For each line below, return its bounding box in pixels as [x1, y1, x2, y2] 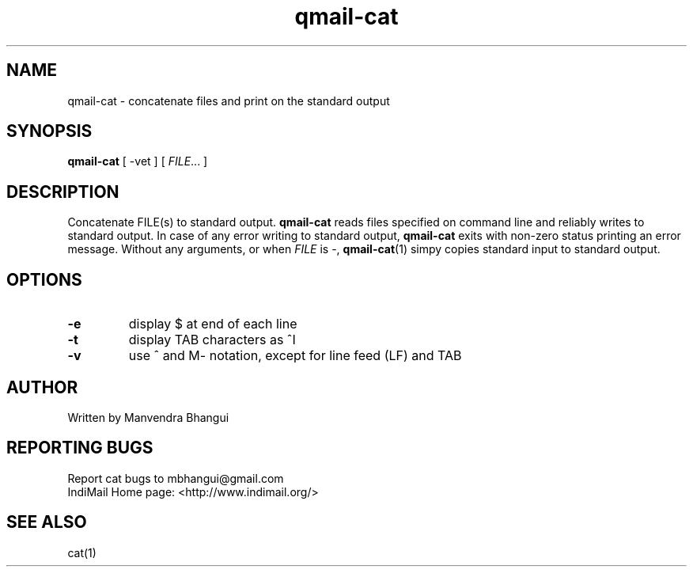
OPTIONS [6, 269, 82, 290]
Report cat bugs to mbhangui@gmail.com [67, 471, 284, 485]
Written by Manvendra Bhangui [67, 410, 229, 424]
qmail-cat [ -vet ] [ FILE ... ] [67, 154, 208, 169]
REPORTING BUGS [6, 438, 153, 458]
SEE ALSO [6, 512, 87, 533]
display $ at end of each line [128, 316, 297, 332]
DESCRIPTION [6, 181, 119, 202]
